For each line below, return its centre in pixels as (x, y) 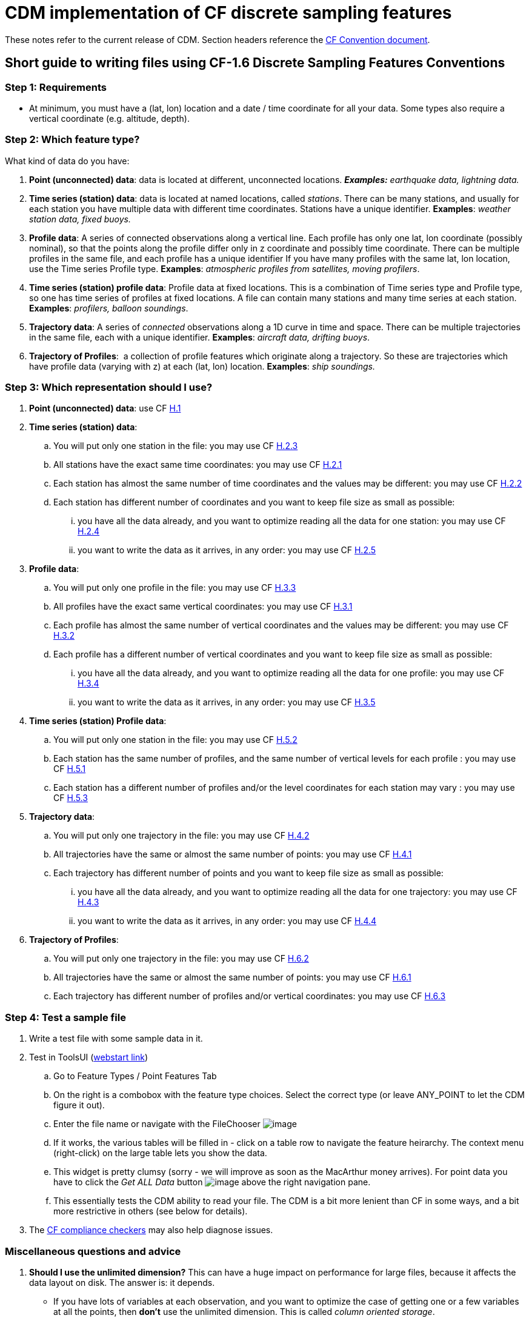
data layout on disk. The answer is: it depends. (122, 1282)
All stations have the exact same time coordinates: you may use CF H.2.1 (198, 465)
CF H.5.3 (71, 798)
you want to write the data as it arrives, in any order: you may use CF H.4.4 (227, 921)
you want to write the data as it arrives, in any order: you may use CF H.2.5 (227, 550)
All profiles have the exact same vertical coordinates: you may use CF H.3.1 (203, 607)
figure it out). (79, 1105)
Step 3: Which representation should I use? (109, 388)
